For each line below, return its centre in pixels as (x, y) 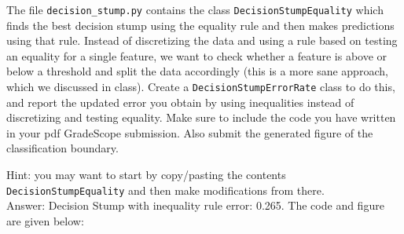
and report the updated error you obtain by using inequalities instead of (180, 102)
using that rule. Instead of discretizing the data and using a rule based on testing (202, 40)
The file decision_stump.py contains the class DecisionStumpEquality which (195, 9)
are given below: (45, 220)
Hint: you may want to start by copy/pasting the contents (146, 175)
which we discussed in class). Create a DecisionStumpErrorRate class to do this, (201, 87)
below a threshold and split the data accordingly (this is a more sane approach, (197, 71)
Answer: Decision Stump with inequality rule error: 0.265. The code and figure (195, 205)
